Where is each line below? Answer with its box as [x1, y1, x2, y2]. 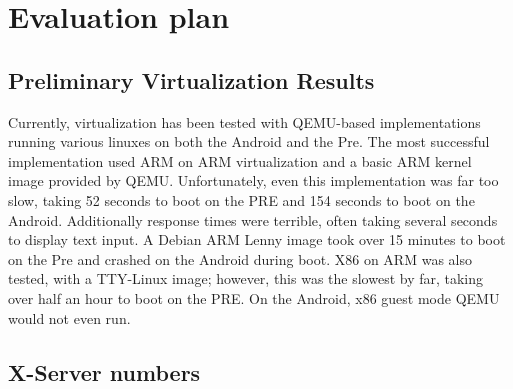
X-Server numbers [8, 356, 201, 387]
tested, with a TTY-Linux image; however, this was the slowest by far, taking [8, 268, 484, 289]
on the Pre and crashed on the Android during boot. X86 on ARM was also [8, 248, 472, 269]
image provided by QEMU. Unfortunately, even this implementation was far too [8, 170, 499, 191]
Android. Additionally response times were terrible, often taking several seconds [8, 209, 498, 230]
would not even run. [8, 307, 131, 328]
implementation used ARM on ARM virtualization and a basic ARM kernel [8, 150, 472, 171]
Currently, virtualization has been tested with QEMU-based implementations [8, 111, 481, 132]
